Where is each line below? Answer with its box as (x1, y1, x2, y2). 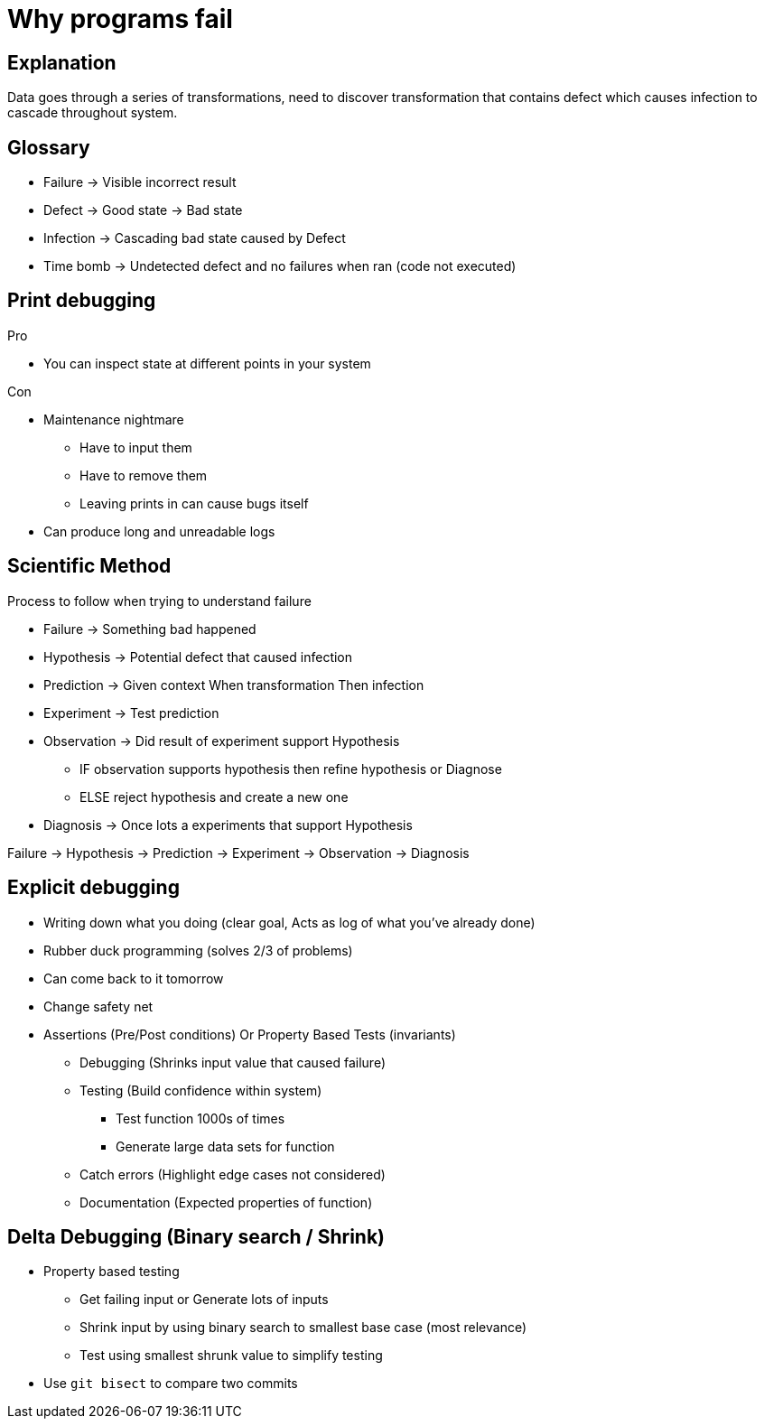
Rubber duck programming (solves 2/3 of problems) (43, 942, 353, 958)
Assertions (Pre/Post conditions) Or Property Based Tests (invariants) (43, 1026, 456, 1042)
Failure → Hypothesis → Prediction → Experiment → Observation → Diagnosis (7, 844, 470, 861)
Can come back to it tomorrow (43, 970, 224, 986)
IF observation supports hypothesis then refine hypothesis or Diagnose (79, 760, 502, 777)
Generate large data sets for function (116, 1138, 335, 1154)
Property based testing (43, 1263, 180, 1280)
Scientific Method (7, 555, 172, 578)
